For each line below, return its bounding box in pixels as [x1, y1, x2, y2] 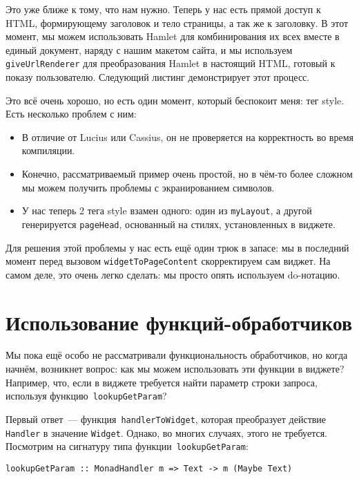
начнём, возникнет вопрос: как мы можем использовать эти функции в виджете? [6, 361, 345, 376]
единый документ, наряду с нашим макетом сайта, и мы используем [6, 42, 293, 57]
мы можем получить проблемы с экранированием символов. [21, 180, 275, 194]
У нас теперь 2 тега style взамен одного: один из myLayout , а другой [21, 203, 312, 218]
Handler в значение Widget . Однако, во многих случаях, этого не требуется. [6, 425, 327, 440]
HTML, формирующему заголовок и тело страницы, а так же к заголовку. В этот [6, 15, 349, 30]
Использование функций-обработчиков [6, 308, 353, 336]
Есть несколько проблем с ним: [6, 106, 137, 121]
